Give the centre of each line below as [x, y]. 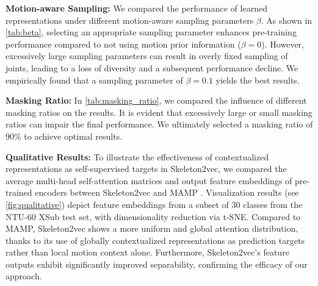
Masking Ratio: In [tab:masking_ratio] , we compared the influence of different [156, 100]
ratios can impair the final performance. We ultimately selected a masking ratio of [159, 124]
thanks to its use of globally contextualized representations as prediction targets [155, 240]
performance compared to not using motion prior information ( [123, 44]
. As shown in [287, 20]
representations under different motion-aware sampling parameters [130, 20]
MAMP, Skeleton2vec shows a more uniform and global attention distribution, [152, 228]
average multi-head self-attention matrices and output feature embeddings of [149, 180]
